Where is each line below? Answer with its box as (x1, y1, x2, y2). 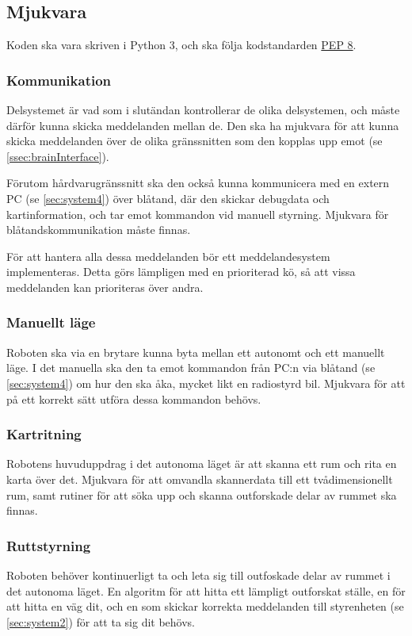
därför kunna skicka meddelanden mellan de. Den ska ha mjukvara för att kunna (6, 117, 399, 133)
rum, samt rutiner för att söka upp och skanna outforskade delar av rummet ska (6, 486, 397, 503)
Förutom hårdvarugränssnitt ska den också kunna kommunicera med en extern (6, 174, 390, 191)
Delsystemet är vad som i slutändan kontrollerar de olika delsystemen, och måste (6, 102, 400, 118)
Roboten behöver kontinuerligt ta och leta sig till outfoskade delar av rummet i (6, 566, 391, 583)
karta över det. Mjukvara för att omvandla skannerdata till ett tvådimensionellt (6, 470, 393, 487)
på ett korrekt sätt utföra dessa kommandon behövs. (6, 390, 261, 407)
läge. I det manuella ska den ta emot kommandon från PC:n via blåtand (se (6, 359, 376, 376)
